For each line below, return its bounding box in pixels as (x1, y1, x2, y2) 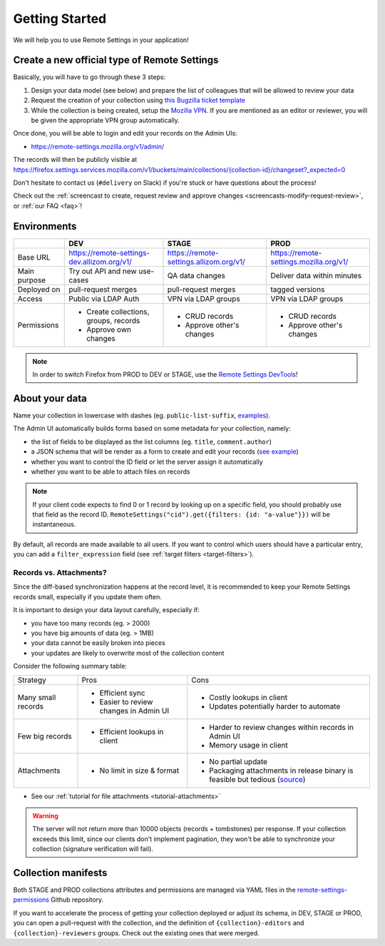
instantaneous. (32, 520, 76, 529)
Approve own (86, 325, 132, 335)
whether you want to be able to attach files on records (31, 467, 190, 476)
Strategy (17, 675, 46, 685)
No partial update (209, 756, 267, 766)
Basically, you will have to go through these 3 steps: (13, 73, 166, 81)
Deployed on (17, 284, 61, 294)
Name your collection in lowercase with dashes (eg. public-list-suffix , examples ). (13, 411, 271, 419)
